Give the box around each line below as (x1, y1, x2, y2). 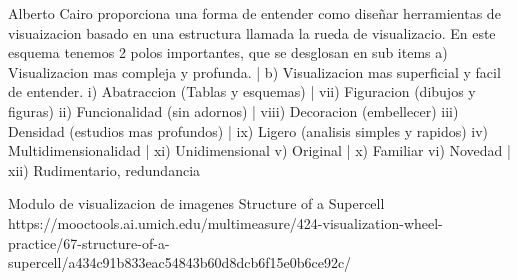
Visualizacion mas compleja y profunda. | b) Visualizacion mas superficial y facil (8, 61, 501, 82)
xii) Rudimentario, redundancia (8, 159, 201, 180)
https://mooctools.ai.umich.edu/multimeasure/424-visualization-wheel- (8, 212, 443, 233)
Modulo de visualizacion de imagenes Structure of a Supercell (8, 193, 385, 214)
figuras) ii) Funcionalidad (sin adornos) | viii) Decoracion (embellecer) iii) (8, 100, 459, 121)
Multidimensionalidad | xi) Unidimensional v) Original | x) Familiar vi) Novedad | (8, 140, 511, 161)
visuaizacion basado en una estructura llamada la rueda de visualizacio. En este (8, 22, 496, 43)
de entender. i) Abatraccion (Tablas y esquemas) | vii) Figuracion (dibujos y (8, 81, 476, 102)
